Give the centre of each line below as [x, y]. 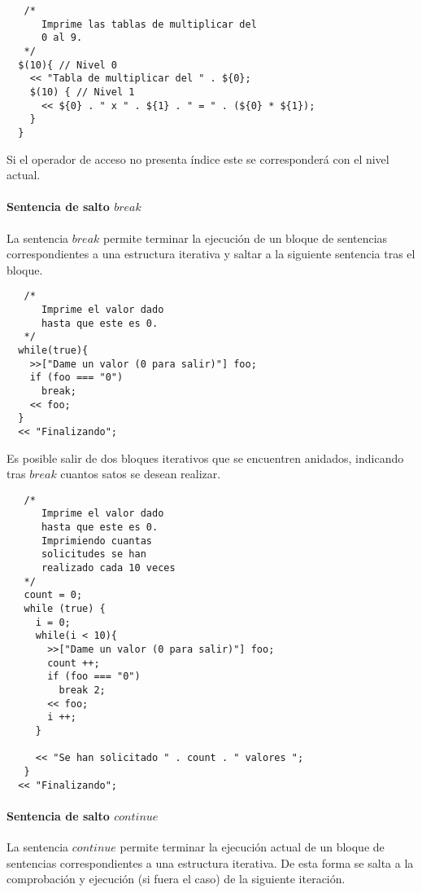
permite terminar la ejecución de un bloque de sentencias [246, 238]
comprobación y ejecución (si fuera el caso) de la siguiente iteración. [176, 879]
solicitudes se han [94, 554]
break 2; [82, 690]
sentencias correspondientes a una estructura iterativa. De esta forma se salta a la [210, 862]
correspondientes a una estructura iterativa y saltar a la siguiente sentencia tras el [211, 254]
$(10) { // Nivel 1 [82, 92]
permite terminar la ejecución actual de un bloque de [252, 846]
